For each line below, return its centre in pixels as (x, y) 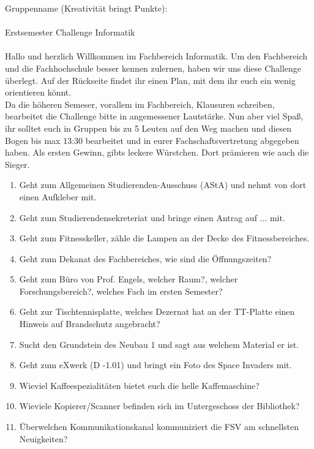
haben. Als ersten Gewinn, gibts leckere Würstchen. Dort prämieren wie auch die (157, 152)
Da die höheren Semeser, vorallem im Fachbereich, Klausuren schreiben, (140, 104)
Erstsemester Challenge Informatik (70, 32)
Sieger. (17, 164)
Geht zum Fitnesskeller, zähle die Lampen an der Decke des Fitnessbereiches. (164, 238)
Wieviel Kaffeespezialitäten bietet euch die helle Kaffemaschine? (139, 385)
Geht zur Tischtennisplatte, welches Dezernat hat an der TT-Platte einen (157, 311)
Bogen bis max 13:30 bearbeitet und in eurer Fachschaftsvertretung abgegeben (152, 140)
